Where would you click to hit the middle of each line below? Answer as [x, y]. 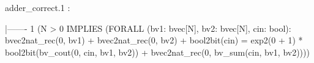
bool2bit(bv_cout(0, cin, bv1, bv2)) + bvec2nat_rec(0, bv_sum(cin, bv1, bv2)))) [157, 52]
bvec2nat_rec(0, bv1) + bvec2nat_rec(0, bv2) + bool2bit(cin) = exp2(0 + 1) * [154, 40]
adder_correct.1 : [38, 7]
